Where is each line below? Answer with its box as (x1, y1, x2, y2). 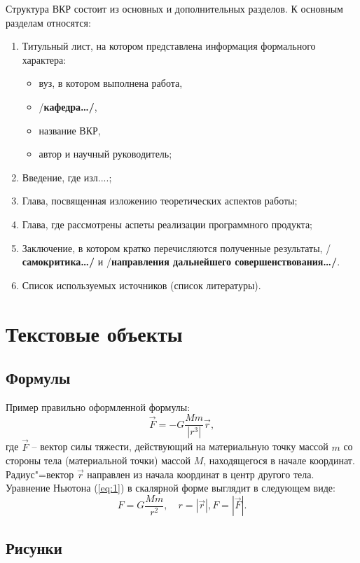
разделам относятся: (6, 15, 91, 29)
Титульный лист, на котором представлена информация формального (22, 39, 316, 53)
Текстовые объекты (6, 319, 183, 347)
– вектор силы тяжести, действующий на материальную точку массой (32, 439, 328, 454)
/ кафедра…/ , (39, 99, 97, 113)
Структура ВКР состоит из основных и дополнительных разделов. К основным (6, 1, 343, 15)
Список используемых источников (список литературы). (22, 277, 261, 292)
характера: (22, 52, 67, 67)
